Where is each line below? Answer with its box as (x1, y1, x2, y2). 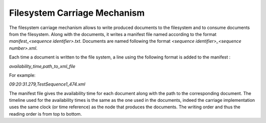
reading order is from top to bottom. (9, 111, 82, 117)
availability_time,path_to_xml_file (9, 63, 76, 69)
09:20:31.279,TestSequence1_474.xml (9, 81, 86, 87)
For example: (9, 72, 36, 78)
